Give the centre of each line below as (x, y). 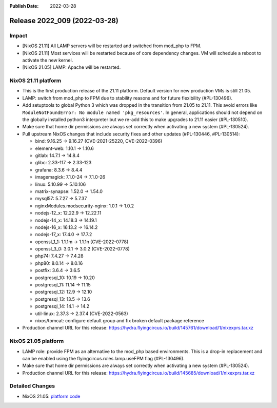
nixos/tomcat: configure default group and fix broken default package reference (120, 320)
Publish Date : (24, 6)
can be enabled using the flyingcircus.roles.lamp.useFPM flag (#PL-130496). (103, 358)
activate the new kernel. (48, 60)
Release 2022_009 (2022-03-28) (64, 21)
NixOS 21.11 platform (35, 81)
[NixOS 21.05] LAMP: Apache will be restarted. (72, 67)
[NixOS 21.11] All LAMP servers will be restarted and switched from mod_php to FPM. (112, 46)
